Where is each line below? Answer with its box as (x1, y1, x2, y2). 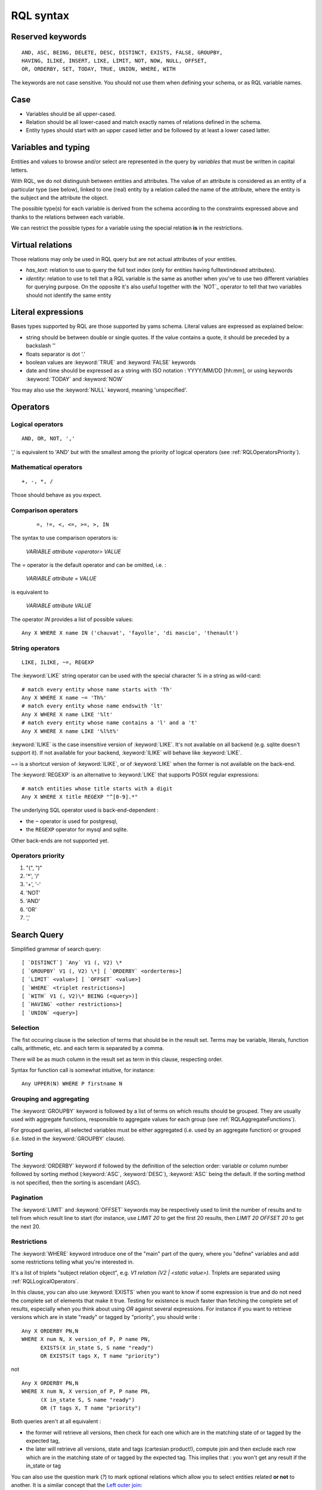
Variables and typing (11, 142, 90, 153)
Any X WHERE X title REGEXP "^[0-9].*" (21, 793, 138, 800)
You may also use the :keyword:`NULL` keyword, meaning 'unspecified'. (11, 386, 188, 393)
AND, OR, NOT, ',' (21, 435, 76, 442)
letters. (11, 166, 29, 173)
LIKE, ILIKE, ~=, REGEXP (21, 659, 94, 666)
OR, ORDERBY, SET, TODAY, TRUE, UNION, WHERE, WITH (21, 66, 176, 73)
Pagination (11, 1194, 43, 1202)
